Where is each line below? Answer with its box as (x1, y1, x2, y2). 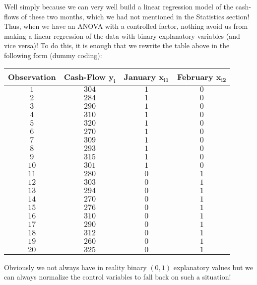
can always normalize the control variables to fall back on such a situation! (4, 272, 231, 282)
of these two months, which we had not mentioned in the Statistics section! (21, 11, 250, 21)
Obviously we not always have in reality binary (4, 262, 147, 272)
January (124, 71, 156, 83)
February (177, 71, 213, 83)
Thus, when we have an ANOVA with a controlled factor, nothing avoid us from (4, 21, 248, 31)
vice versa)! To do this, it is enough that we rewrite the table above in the (4, 40, 230, 51)
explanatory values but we (173, 262, 254, 272)
